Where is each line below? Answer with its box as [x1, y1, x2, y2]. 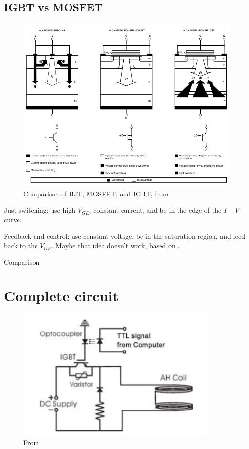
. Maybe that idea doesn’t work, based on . [51, 240, 180, 251]
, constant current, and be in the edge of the [89, 205, 222, 215]
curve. [4, 215, 22, 225]
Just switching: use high [4, 205, 76, 215]
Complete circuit [4, 285, 119, 305]
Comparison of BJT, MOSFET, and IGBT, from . [23, 188, 173, 198]
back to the [4, 240, 38, 251]
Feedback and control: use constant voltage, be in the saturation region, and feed [4, 231, 246, 241]
